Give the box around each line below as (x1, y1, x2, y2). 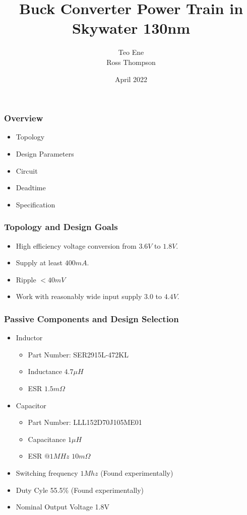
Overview (4, 112, 43, 124)
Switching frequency (16, 467, 78, 478)
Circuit (16, 165, 38, 176)
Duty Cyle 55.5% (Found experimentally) (16, 484, 144, 495)
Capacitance (28, 433, 66, 444)
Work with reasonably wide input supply (16, 291, 142, 302)
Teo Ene (118, 47, 144, 57)
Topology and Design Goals (4, 220, 118, 233)
